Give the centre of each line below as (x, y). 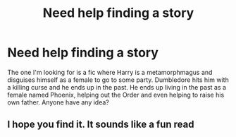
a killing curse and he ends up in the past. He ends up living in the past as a (117, 87)
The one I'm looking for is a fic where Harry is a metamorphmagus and (110, 72)
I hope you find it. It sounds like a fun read (101, 125)
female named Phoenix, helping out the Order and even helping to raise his (116, 95)
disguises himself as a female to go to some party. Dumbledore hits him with (118, 80)
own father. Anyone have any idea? (58, 102)
